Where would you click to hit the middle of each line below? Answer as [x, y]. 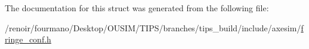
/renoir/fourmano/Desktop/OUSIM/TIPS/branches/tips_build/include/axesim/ [153, 27]
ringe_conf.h [28, 39]
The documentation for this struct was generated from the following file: [137, 8]
